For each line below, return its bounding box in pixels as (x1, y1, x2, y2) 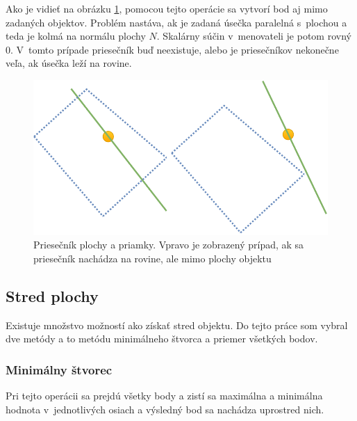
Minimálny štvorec (6, 360, 113, 378)
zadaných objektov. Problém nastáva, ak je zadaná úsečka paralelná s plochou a (6, 15, 347, 29)
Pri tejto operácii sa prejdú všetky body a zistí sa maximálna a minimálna (6, 388, 323, 403)
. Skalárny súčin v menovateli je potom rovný (156, 29, 351, 43)
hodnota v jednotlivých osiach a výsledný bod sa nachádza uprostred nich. (6, 402, 324, 416)
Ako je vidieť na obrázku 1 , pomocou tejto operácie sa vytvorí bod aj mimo (6, 1, 328, 15)
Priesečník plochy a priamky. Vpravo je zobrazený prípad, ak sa (33, 237, 304, 252)
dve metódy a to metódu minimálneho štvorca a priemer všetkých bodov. (6, 331, 318, 346)
